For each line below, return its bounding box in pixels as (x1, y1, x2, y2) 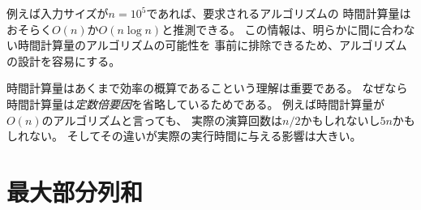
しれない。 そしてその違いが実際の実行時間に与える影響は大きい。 (6, 127, 362, 144)
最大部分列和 (6, 174, 144, 208)
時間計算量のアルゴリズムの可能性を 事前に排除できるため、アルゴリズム (17, 36, 407, 54)
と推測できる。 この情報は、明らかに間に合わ (161, 20, 404, 37)
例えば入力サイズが (6, 5, 109, 21)
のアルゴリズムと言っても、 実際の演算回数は (41, 111, 282, 128)
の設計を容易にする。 (6, 52, 121, 69)
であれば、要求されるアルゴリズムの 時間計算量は (146, 5, 411, 21)
